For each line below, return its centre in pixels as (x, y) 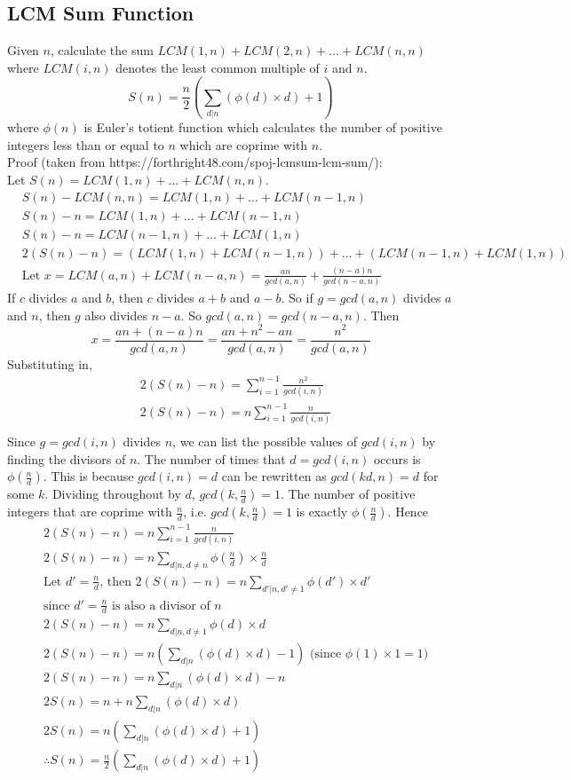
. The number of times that (211, 458)
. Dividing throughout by (113, 494)
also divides (116, 315)
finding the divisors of (67, 458)
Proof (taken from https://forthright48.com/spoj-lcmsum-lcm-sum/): (195, 162)
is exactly (322, 512)
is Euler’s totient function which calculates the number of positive (263, 127)
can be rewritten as (274, 476)
